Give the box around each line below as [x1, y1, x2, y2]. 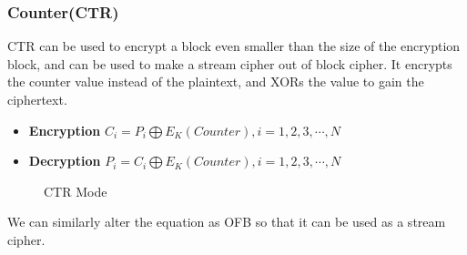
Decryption [28, 151, 101, 170]
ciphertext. [7, 90, 67, 108]
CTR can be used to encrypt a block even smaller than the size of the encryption [7, 36, 461, 56]
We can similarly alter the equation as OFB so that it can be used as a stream [7, 212, 446, 231]
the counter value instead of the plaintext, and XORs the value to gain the [7, 72, 424, 91]
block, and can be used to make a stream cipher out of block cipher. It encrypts [7, 54, 452, 73]
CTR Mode [44, 181, 107, 200]
